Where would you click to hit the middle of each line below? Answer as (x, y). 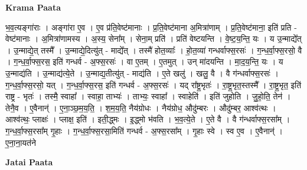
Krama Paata (33, 7)
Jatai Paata (29, 162)
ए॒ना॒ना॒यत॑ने (21, 142)
